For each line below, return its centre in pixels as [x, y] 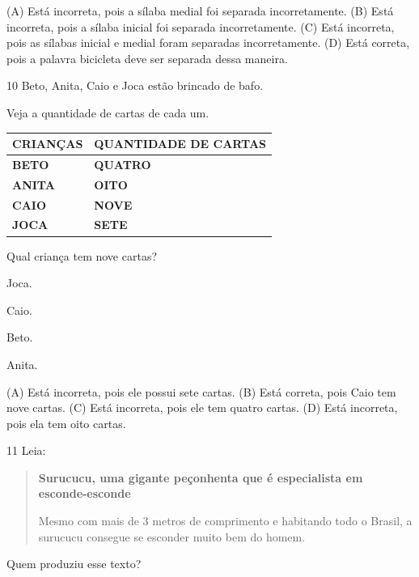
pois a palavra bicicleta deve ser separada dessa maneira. [147, 58]
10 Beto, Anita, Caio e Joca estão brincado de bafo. [135, 85]
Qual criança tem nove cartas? [82, 255]
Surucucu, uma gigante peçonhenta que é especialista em [201, 477]
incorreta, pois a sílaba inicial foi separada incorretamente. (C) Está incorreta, [201, 26]
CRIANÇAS [48, 144]
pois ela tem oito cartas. [66, 423]
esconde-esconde [85, 493]
